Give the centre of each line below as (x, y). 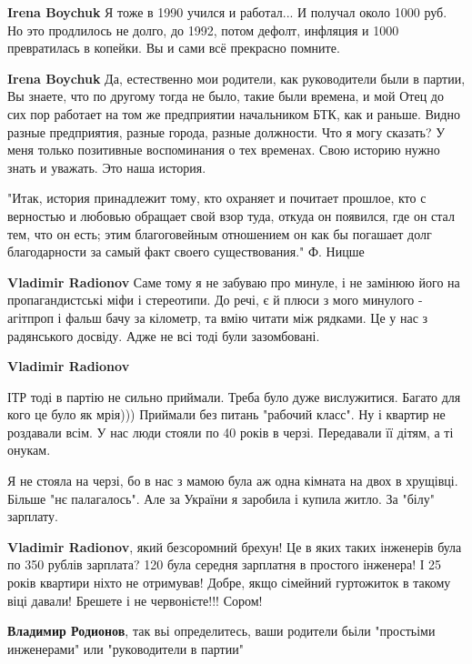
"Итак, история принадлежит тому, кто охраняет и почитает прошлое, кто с (217, 198)
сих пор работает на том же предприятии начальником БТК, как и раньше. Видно (234, 113)
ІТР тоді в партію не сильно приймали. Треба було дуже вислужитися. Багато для (234, 396)
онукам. (29, 450)
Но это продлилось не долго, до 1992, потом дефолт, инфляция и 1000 (203, 30)
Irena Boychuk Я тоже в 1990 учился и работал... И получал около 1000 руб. (227, 12)
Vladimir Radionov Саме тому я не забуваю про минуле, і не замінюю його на (234, 282)
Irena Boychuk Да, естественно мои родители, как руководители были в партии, (236, 78)
